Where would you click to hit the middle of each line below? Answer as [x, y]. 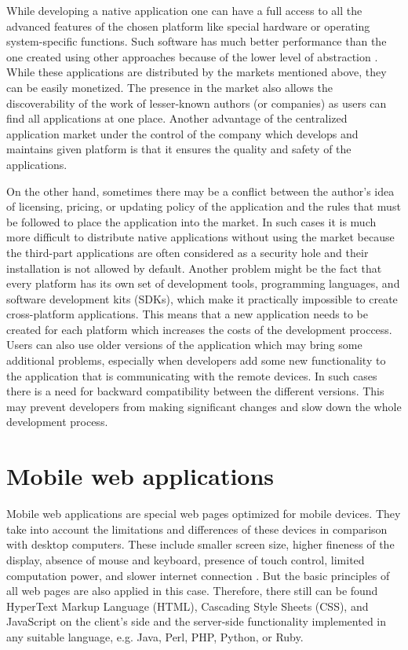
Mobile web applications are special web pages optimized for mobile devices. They [204, 514]
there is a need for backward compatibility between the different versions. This [195, 391]
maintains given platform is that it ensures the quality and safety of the [179, 149]
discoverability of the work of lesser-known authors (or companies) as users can [197, 103]
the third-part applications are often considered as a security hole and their [188, 252]
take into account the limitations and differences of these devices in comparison [197, 529]
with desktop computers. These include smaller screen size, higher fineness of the [200, 544]
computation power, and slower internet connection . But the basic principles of [198, 575]
